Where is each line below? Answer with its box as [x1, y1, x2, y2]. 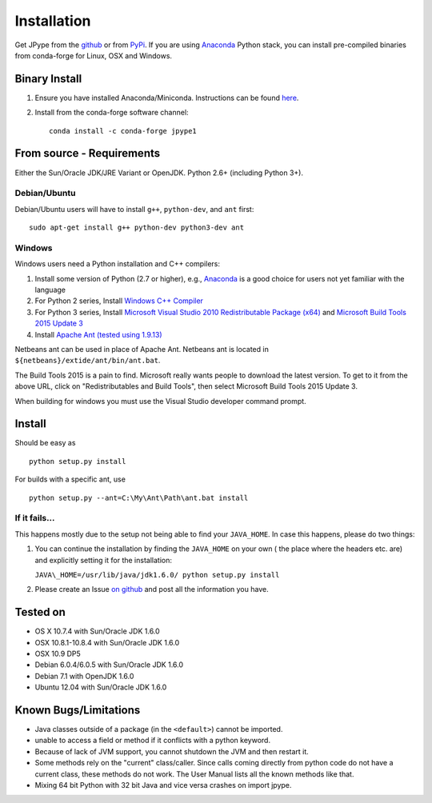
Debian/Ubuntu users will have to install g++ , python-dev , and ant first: [14, 204, 254, 214]
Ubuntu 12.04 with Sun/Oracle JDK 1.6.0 [34, 682, 167, 692]
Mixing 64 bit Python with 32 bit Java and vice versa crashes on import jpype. [34, 781, 292, 789]
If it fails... [14, 513, 55, 524]
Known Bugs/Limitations [14, 703, 141, 717]
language [34, 285, 66, 294]
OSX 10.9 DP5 [34, 649, 82, 658]
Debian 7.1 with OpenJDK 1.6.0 [34, 671, 134, 681]
